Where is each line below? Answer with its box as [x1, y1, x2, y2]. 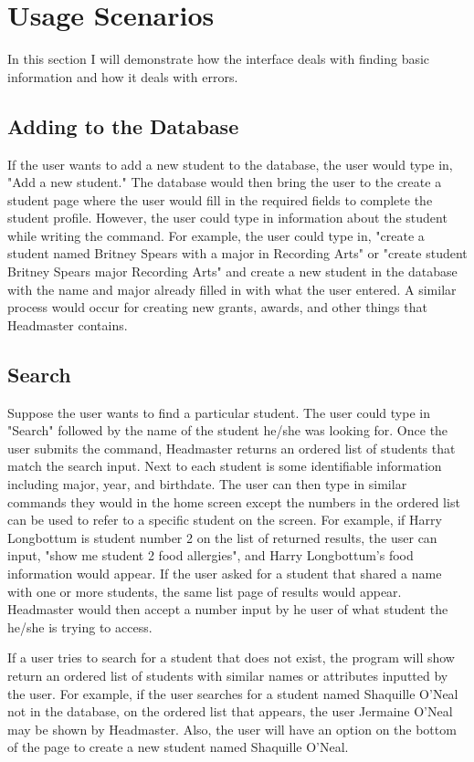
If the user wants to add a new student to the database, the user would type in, [7, 154, 453, 173]
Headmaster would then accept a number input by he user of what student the [7, 600, 448, 619]
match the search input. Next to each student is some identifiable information [7, 456, 442, 475]
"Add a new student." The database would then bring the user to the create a [7, 172, 442, 192]
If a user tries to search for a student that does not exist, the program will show [7, 648, 455, 667]
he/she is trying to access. [7, 617, 153, 636]
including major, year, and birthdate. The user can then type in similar [7, 475, 407, 494]
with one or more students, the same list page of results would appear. [7, 581, 402, 600]
